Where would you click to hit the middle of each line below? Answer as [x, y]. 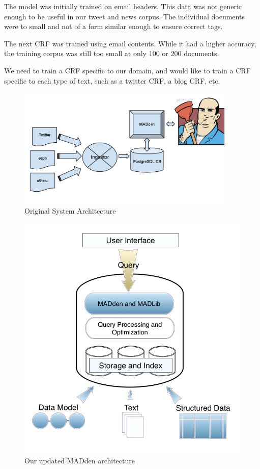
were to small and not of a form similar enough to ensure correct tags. [113, 26]
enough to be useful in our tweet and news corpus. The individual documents [124, 16]
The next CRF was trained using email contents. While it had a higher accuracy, [130, 43]
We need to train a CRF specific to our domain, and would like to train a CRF [127, 70]
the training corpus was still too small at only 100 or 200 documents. [112, 53]
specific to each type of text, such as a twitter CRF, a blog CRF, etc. [112, 80]
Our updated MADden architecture [80, 460]
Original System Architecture [70, 211]
